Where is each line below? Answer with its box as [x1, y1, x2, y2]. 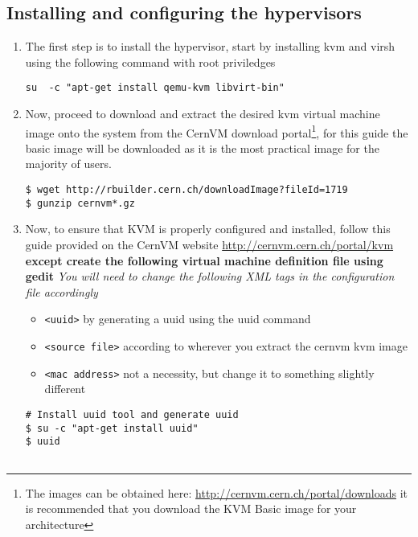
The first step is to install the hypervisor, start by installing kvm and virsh [25, 38, 395, 55]
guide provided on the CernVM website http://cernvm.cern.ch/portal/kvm [25, 236, 394, 252]
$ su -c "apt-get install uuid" [25, 422, 199, 434]
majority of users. [25, 155, 112, 172]
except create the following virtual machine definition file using [25, 252, 383, 268]
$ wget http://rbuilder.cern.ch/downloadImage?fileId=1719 [25, 184, 348, 196]
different [44, 380, 86, 397]
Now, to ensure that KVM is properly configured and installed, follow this [25, 220, 391, 237]
